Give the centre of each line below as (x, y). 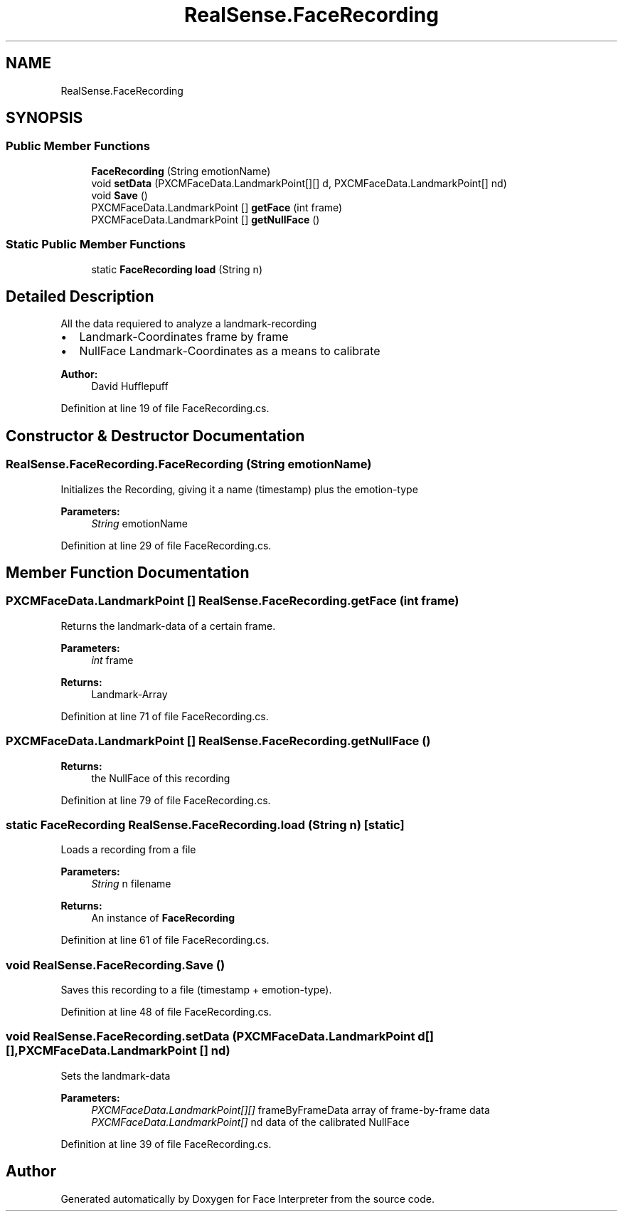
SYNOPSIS (44, 118)
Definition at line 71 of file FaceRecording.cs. (165, 716)
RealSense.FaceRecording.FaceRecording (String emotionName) (189, 464)
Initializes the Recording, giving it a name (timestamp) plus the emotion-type (239, 489)
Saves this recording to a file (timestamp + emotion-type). (196, 990)
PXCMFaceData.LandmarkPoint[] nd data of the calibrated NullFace (250, 1122)
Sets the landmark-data (116, 1075)
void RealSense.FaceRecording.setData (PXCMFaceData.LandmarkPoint (211, 1037)
